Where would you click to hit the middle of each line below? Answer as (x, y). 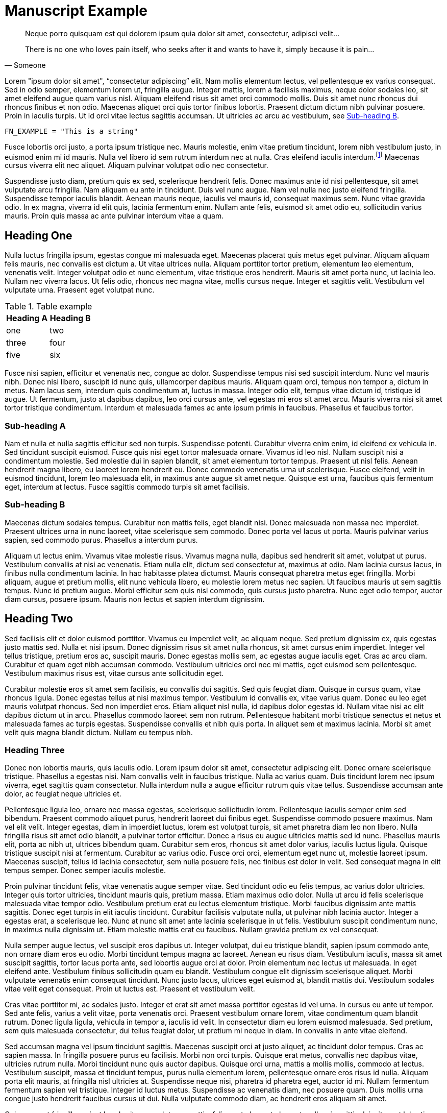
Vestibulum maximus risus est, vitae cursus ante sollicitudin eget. (114, 673)
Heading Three (35, 750)
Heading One (39, 235)
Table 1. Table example (48, 307)
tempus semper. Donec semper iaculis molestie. (85, 870)
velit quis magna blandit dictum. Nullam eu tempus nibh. (99, 732)
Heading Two (39, 619)
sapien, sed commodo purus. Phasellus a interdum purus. (101, 540)
